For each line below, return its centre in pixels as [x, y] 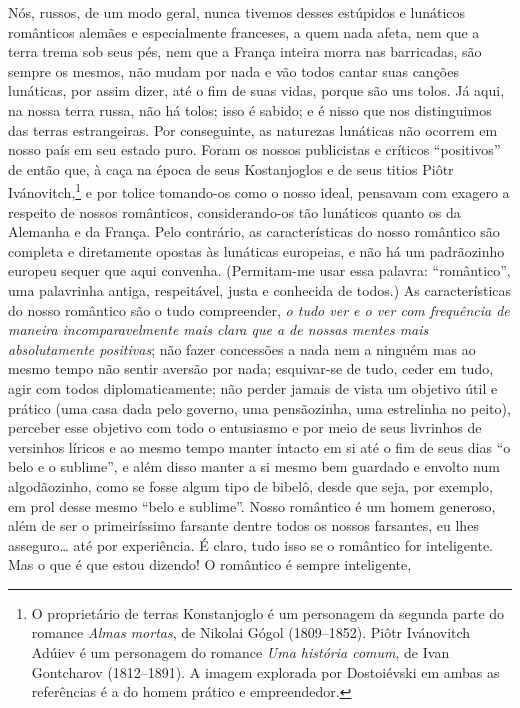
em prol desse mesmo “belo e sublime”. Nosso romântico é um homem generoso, [252, 505]
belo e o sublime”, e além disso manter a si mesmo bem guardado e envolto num [254, 466]
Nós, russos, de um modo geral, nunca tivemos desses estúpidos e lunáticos [237, 12]
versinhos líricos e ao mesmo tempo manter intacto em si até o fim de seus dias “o [259, 446]
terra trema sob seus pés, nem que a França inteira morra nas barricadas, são [245, 51]
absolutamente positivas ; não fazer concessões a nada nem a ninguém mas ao [242, 348]
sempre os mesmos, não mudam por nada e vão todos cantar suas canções [233, 70]
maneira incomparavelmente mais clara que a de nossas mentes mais [218, 329]
